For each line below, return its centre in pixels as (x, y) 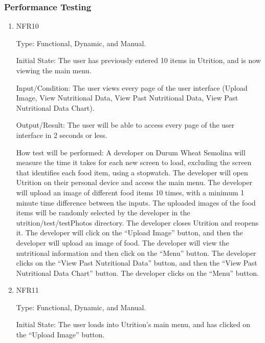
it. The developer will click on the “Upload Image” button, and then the (129, 233)
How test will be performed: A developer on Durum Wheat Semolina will (131, 152)
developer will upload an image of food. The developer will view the (123, 242)
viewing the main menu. (54, 70)
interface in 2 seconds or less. (62, 135)
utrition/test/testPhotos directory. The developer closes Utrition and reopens (137, 222)
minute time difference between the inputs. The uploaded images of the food (136, 202)
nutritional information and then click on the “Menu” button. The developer (136, 253)
